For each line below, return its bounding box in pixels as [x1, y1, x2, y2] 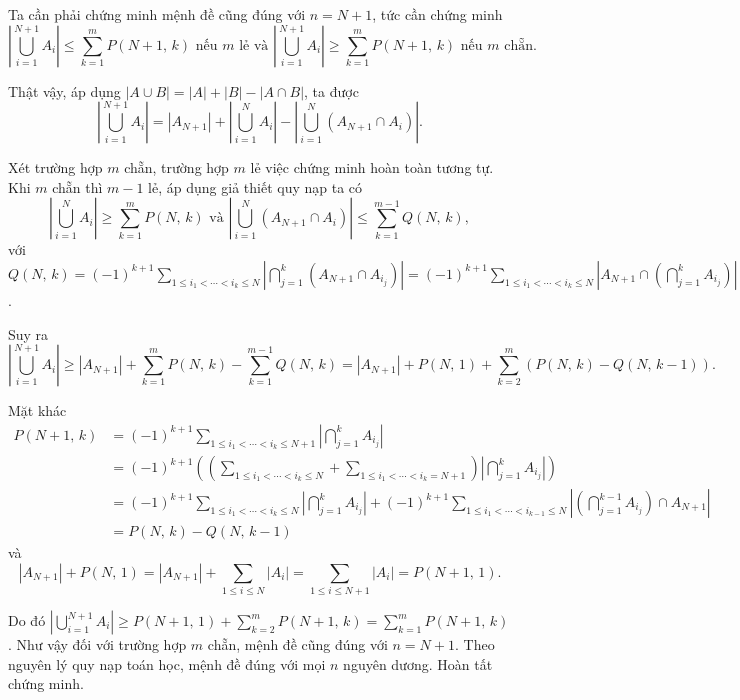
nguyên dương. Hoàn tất [343, 653, 493, 674]
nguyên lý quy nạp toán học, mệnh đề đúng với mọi [8, 653, 326, 674]
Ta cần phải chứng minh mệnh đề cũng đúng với [8, 4, 306, 24]
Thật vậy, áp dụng [8, 80, 121, 101]
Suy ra [8, 323, 49, 344]
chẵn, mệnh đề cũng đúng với [207, 634, 388, 654]
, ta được [304, 80, 359, 101]
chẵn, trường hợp [124, 157, 229, 178]
